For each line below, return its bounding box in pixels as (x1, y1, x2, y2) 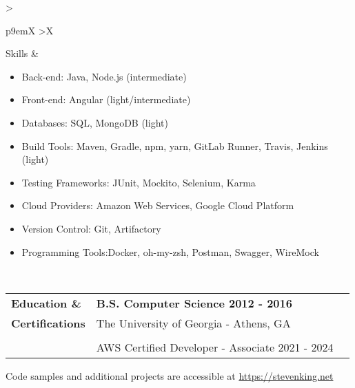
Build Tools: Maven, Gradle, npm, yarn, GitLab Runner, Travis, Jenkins (21, 138, 328, 153)
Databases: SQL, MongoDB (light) (21, 115, 168, 129)
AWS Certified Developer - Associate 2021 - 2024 (96, 338, 334, 355)
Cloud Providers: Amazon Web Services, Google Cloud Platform (21, 198, 294, 213)
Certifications (11, 314, 85, 331)
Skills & (6, 46, 39, 61)
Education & (11, 294, 81, 311)
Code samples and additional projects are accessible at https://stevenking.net (6, 368, 334, 382)
